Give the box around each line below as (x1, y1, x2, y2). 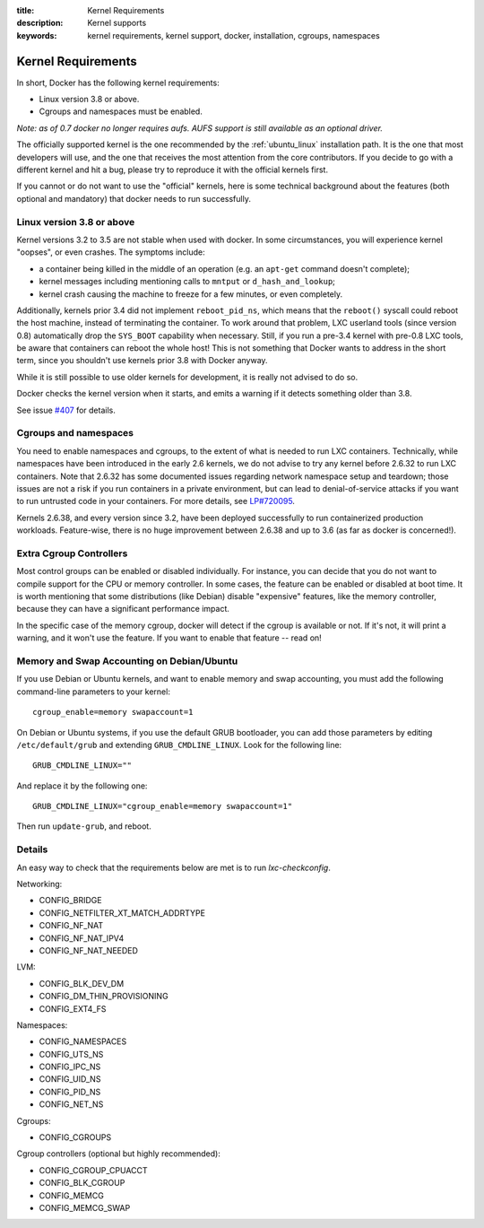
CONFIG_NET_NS (39, 1099, 104, 1110)
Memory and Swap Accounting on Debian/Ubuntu (16, 655, 238, 667)
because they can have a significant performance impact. (16, 604, 230, 614)
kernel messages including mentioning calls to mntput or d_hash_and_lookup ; (39, 276, 336, 287)
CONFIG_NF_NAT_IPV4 (39, 933, 125, 944)
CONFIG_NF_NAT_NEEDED (39, 945, 139, 955)
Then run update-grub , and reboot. (16, 821, 151, 832)
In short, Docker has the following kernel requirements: (16, 77, 220, 88)
